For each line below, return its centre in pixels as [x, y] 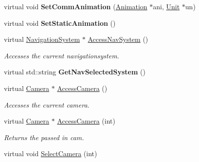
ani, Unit [166, 6]
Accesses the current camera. [47, 104]
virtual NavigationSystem [42, 39]
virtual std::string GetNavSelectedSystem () [75, 72]
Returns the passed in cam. [44, 137]
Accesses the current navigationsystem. [62, 55]
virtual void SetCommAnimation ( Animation [76, 6]
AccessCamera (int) [86, 121]
